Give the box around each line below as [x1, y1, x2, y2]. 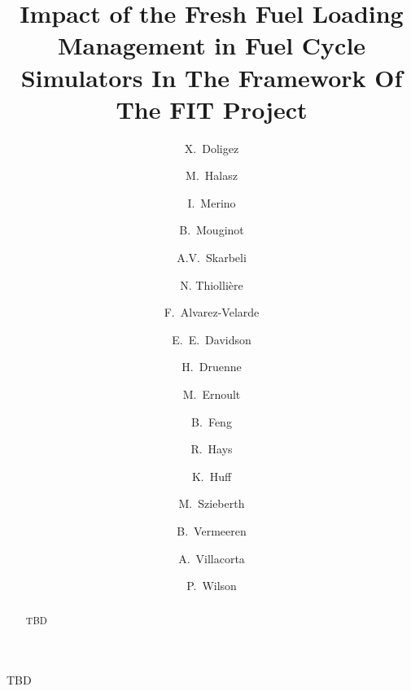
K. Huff [191, 467, 232, 484]
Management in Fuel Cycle [57, 28, 366, 62]
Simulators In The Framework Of [20, 60, 403, 94]
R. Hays [190, 440, 233, 457]
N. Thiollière [180, 276, 243, 293]
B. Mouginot [179, 221, 244, 238]
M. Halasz [186, 167, 238, 184]
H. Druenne [181, 358, 242, 375]
